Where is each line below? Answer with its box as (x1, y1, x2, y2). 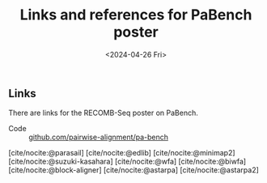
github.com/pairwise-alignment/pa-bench (28, 132, 168, 143)
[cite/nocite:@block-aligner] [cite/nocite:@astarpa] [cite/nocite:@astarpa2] (8, 165, 259, 175)
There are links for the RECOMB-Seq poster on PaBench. (8, 108, 198, 118)
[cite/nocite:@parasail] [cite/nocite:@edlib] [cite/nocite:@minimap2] (8, 148, 236, 158)
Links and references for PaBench (19, 6, 252, 24)
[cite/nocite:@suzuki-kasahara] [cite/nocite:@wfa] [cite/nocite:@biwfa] (8, 156, 247, 167)
